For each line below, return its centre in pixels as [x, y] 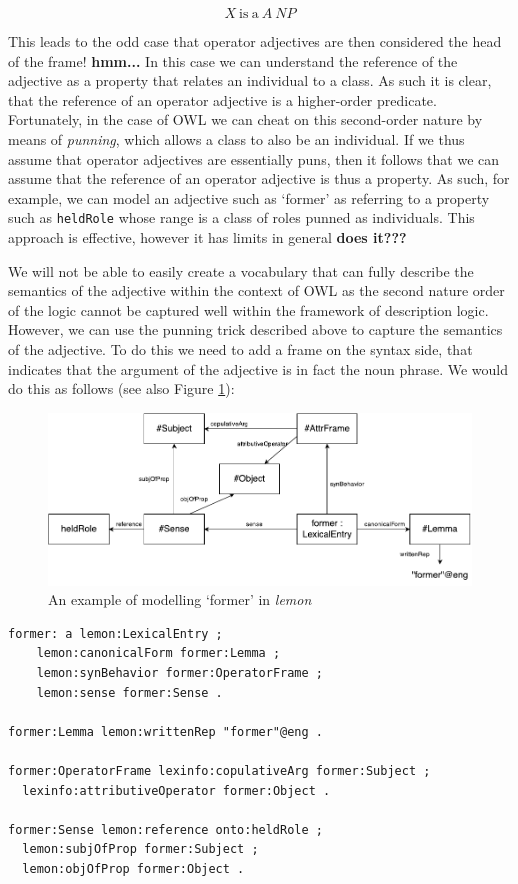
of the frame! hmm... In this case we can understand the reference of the [233, 60]
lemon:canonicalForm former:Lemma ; [158, 653]
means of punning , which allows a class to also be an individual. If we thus [236, 138]
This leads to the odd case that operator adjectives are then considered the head [255, 41]
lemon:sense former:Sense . [129, 692]
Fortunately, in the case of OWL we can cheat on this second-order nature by [245, 119]
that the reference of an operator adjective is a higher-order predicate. [222, 99]
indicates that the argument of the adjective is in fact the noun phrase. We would [258, 368]
